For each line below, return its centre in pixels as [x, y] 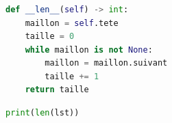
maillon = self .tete [72, 23]
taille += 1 [72, 76]
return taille [57, 90]
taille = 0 [50, 37]
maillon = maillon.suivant [106, 63]
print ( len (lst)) [42, 113]
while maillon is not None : [89, 50]
